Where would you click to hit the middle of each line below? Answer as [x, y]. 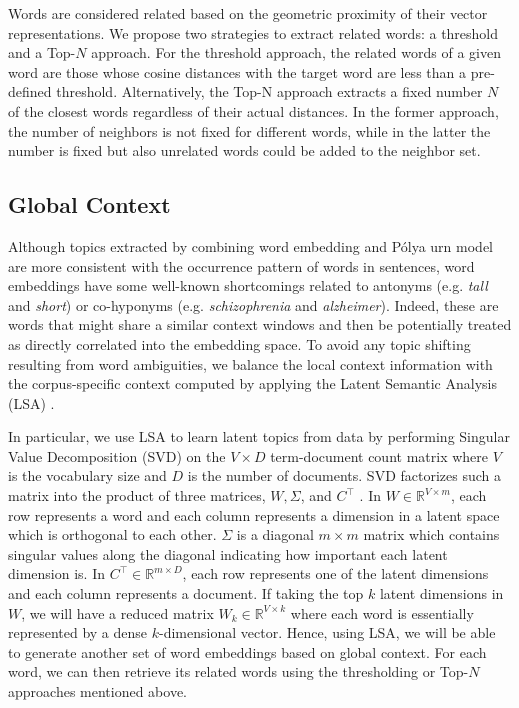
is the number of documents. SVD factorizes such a [344, 475]
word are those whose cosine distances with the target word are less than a [237, 71]
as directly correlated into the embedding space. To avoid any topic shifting [239, 343]
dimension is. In [56, 573]
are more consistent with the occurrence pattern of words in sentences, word [241, 265]
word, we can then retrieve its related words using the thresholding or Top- [238, 671]
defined [30, 91]
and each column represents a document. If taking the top [186, 593]
